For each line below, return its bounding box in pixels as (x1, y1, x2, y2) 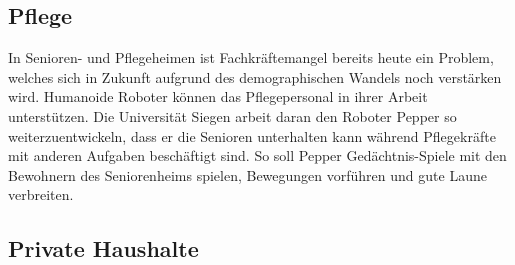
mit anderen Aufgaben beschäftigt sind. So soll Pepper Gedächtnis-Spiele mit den (8, 145, 507, 166)
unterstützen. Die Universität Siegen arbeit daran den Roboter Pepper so (8, 105, 457, 126)
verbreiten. (8, 184, 74, 205)
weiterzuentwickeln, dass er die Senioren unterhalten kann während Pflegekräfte (8, 125, 496, 146)
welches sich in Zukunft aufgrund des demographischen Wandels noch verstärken (8, 66, 502, 87)
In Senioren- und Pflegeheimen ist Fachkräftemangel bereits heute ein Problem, (8, 47, 494, 68)
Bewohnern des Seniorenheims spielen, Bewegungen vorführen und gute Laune (8, 164, 487, 185)
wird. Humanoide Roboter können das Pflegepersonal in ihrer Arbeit (8, 86, 428, 107)
